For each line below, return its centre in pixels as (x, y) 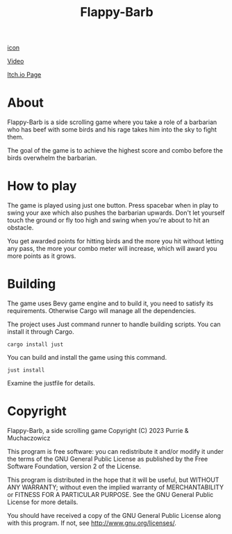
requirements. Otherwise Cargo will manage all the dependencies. (102, 311)
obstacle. (20, 228)
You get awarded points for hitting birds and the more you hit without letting (116, 241)
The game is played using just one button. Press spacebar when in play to (113, 206)
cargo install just (35, 344)
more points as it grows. (42, 256)
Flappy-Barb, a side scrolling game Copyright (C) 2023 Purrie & (98, 430)
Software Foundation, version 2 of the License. (74, 466)
